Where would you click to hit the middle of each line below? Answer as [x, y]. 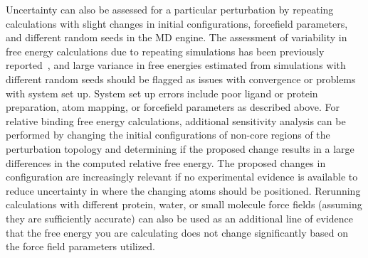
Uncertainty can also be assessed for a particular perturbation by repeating [170, 9]
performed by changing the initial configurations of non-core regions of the [168, 135]
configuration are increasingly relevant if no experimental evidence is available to [182, 177]
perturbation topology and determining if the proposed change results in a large [180, 148]
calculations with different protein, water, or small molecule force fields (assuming [184, 204]
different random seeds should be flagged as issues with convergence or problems [181, 79]
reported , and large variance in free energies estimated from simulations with [176, 65]
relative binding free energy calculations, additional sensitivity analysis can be [176, 120]
